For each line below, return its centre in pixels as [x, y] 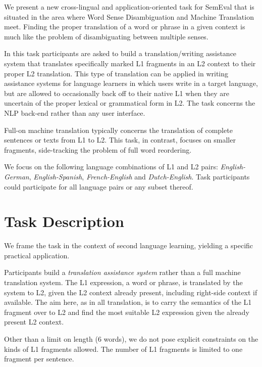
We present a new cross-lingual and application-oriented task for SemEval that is [129, 7]
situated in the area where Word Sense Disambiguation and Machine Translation [129, 16]
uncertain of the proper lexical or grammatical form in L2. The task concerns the [130, 103]
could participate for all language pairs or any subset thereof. [99, 186]
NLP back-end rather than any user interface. [75, 112]
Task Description [64, 221]
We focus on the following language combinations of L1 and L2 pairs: [111, 167]
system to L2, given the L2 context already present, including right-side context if [131, 292]
